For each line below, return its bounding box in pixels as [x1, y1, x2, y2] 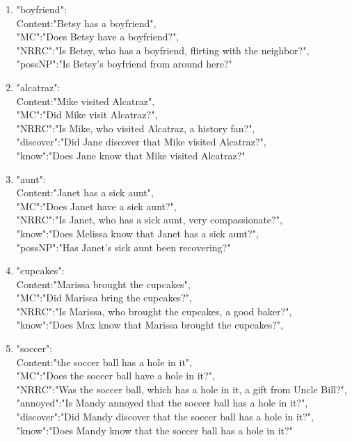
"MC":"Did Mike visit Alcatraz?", [16, 107, 158, 122]
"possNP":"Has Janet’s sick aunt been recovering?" [16, 239, 231, 254]
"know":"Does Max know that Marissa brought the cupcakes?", [16, 317, 283, 332]
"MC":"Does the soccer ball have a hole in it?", [16, 368, 215, 383]
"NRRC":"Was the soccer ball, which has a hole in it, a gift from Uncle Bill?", [16, 381, 347, 396]
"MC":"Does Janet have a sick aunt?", [16, 198, 177, 213]
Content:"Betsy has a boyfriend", [16, 15, 157, 30]
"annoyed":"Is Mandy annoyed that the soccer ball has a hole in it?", [16, 395, 308, 410]
